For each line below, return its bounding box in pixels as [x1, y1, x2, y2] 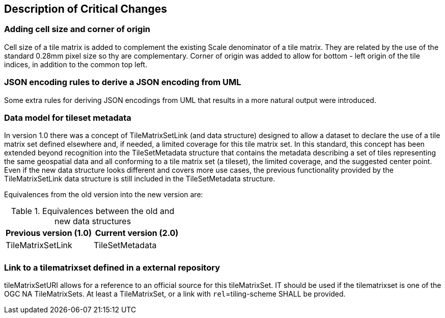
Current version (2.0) [95, 228, 179, 238]
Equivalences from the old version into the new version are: [4, 190, 203, 199]
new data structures [54, 216, 131, 227]
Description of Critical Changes [4, 3, 167, 15]
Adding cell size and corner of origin [4, 24, 151, 35]
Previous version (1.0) [6, 228, 92, 238]
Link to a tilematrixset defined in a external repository [4, 262, 220, 273]
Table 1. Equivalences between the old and [11, 206, 175, 217]
